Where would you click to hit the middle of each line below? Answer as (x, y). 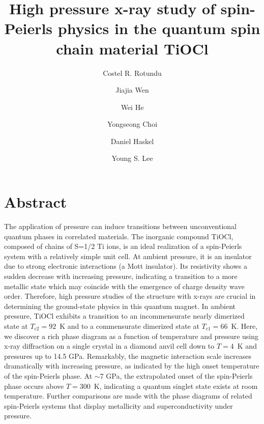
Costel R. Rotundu (132, 73)
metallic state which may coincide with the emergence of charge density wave (124, 286)
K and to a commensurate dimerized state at (129, 326)
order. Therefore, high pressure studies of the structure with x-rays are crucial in (130, 296)
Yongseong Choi (132, 124)
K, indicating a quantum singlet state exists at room (176, 386)
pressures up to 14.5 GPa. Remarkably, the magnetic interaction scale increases (128, 356)
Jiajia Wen (132, 90)
